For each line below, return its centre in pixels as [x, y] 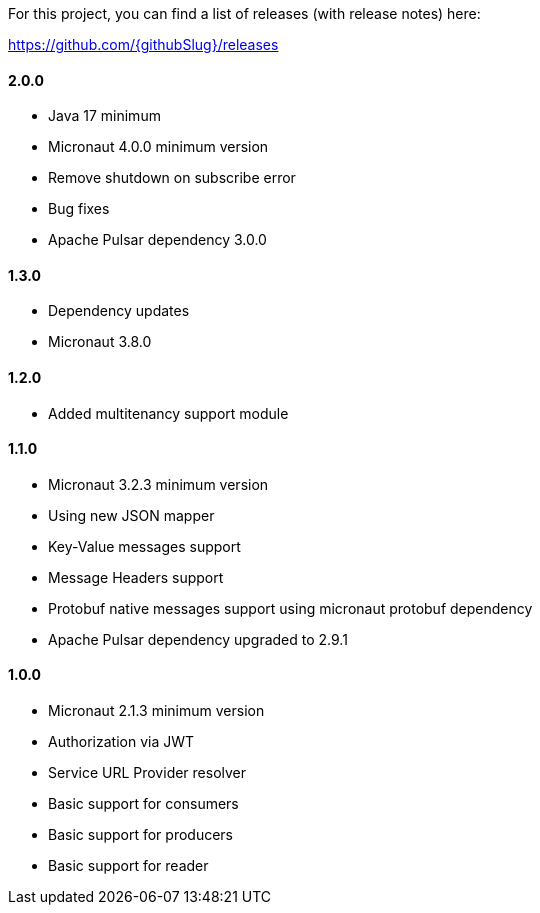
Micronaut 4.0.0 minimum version [158, 147]
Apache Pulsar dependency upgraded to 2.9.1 [198, 639]
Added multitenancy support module [168, 413]
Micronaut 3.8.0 [100, 342]
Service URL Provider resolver [147, 773]
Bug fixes [79, 209]
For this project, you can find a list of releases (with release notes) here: [244, 13]
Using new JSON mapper [131, 515]
